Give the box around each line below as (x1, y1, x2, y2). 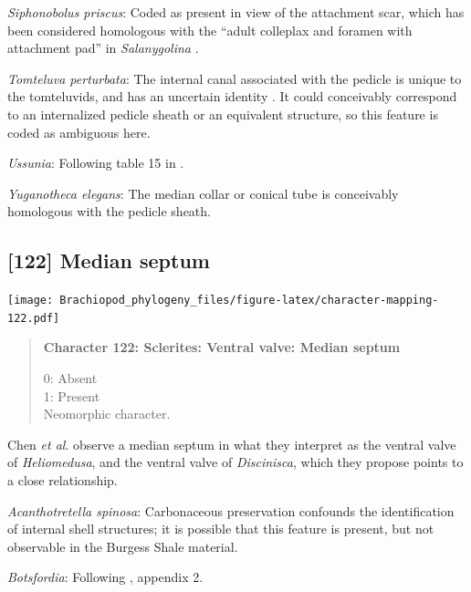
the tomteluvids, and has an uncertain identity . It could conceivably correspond (7, 87, 457, 106)
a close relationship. (7, 471, 118, 490)
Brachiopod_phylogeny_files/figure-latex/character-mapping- (59, 294, 439, 307)
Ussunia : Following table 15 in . (7, 153, 184, 172)
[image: (7, 294, 54, 307)
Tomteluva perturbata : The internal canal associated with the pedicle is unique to (7, 68, 462, 88)
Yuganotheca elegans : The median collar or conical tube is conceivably (7, 183, 399, 203)
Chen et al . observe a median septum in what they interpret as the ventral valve (7, 434, 456, 453)
